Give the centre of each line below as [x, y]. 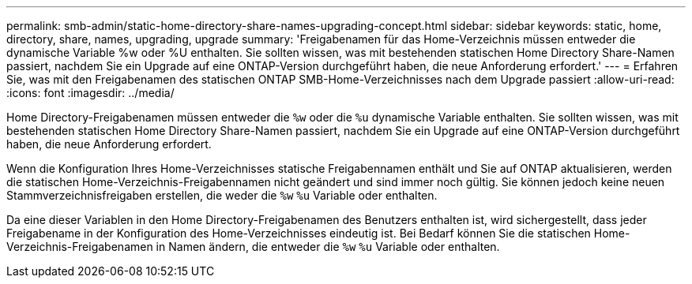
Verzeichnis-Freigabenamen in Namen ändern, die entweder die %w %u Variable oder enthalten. [253, 247]
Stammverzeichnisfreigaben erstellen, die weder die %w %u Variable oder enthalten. [222, 195]
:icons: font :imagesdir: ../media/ [90, 93]
